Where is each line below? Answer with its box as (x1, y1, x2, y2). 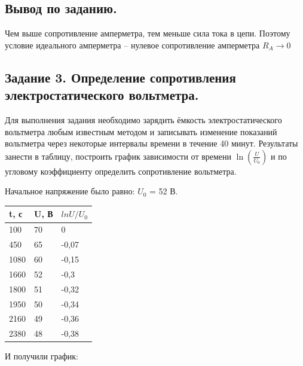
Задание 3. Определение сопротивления (5, 68, 236, 86)
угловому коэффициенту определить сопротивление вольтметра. (5, 164, 237, 177)
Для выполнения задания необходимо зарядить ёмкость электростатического (5, 113, 282, 126)
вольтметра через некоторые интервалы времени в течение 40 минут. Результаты (5, 137, 298, 150)
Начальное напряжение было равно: (5, 185, 135, 197)
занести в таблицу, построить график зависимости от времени (5, 150, 232, 162)
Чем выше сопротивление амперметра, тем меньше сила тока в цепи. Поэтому (5, 27, 290, 39)
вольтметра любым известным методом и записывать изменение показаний (5, 125, 277, 138)
